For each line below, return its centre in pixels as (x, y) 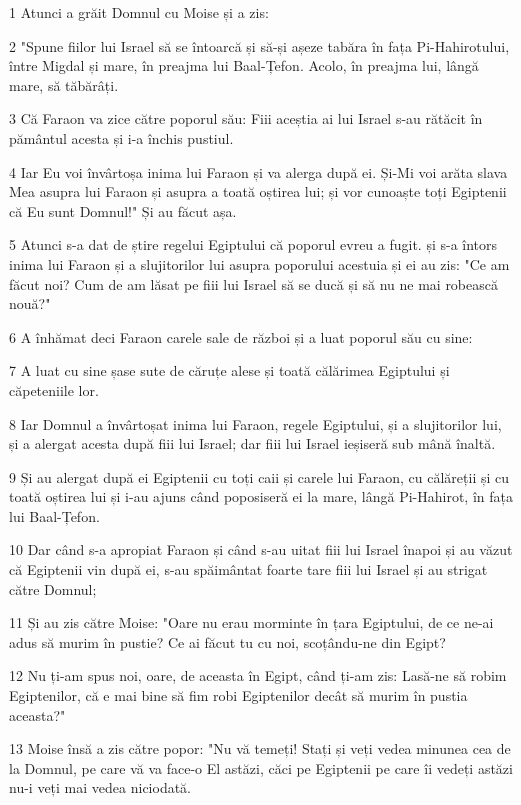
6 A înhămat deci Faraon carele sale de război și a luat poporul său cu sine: (241, 336)
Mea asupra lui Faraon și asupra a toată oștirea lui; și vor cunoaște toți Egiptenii (258, 191)
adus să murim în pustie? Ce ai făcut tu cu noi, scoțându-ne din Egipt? (227, 641)
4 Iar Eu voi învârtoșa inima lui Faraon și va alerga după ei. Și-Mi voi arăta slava (258, 171)
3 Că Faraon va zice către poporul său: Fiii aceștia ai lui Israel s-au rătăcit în (246, 118)
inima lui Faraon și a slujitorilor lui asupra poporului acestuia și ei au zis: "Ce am (259, 263)
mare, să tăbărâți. (64, 84)
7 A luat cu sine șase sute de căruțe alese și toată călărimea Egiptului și (229, 370)
